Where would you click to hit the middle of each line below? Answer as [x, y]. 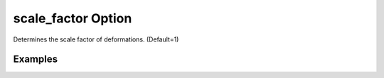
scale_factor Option [73, 18]
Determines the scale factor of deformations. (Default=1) [96, 39]
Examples [36, 59]
